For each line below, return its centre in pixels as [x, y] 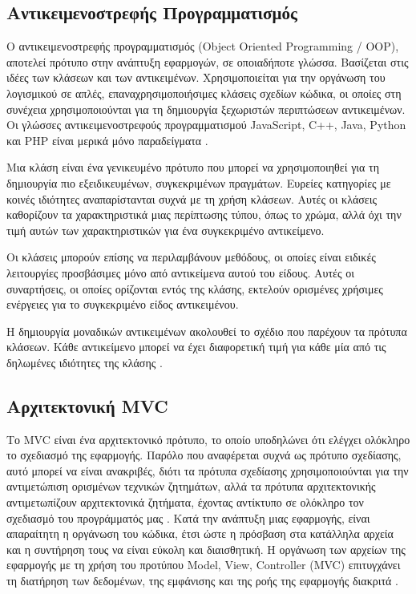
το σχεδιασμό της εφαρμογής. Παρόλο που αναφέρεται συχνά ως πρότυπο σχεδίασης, [204, 455]
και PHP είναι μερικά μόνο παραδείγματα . [107, 140]
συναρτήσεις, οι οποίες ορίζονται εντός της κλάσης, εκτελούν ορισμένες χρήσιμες [195, 288]
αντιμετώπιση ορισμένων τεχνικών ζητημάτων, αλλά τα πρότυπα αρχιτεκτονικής [191, 486]
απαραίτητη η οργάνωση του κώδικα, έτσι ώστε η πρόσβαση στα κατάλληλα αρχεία [200, 533]
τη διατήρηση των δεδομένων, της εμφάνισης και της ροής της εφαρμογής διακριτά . [202, 581]
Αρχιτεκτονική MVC [87, 405]
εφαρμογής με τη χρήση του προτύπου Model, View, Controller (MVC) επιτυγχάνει [204, 565]
